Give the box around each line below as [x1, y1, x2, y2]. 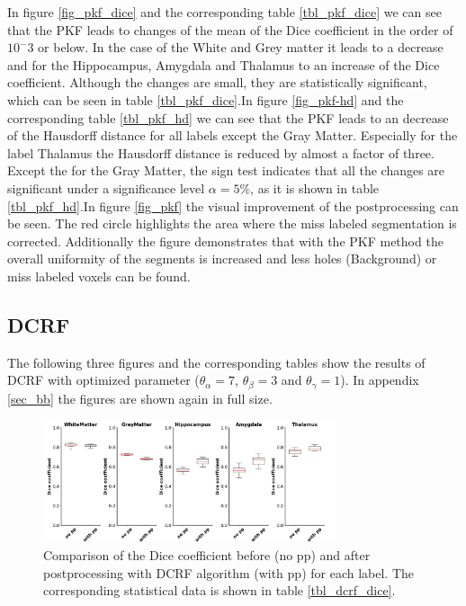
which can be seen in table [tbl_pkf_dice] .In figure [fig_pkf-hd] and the [7, 90, 404, 109]
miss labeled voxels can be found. [7, 266, 191, 285]
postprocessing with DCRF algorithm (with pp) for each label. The [43, 563, 415, 582]
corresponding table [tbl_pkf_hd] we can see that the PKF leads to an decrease [7, 108, 449, 127]
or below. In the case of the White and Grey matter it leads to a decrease [38, 38, 444, 57]
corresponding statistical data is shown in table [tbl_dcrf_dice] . [43, 581, 396, 600]
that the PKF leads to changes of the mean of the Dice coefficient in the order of [7, 20, 453, 39]
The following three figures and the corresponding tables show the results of [7, 352, 426, 371]
